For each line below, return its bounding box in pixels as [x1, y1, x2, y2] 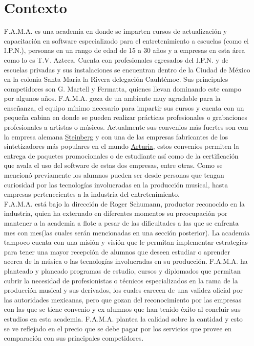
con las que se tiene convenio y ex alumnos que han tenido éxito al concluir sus [4, 304, 241, 314]
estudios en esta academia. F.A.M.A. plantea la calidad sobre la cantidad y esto [4, 313, 243, 323]
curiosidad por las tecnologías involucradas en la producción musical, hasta [4, 179, 228, 189]
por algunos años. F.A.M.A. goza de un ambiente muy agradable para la [4, 93, 221, 103]
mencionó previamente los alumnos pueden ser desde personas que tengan [4, 170, 224, 180]
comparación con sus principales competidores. [4, 333, 144, 343]
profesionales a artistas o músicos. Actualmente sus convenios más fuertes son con [4, 122, 248, 132]
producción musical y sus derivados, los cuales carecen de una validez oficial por [4, 285, 243, 295]
